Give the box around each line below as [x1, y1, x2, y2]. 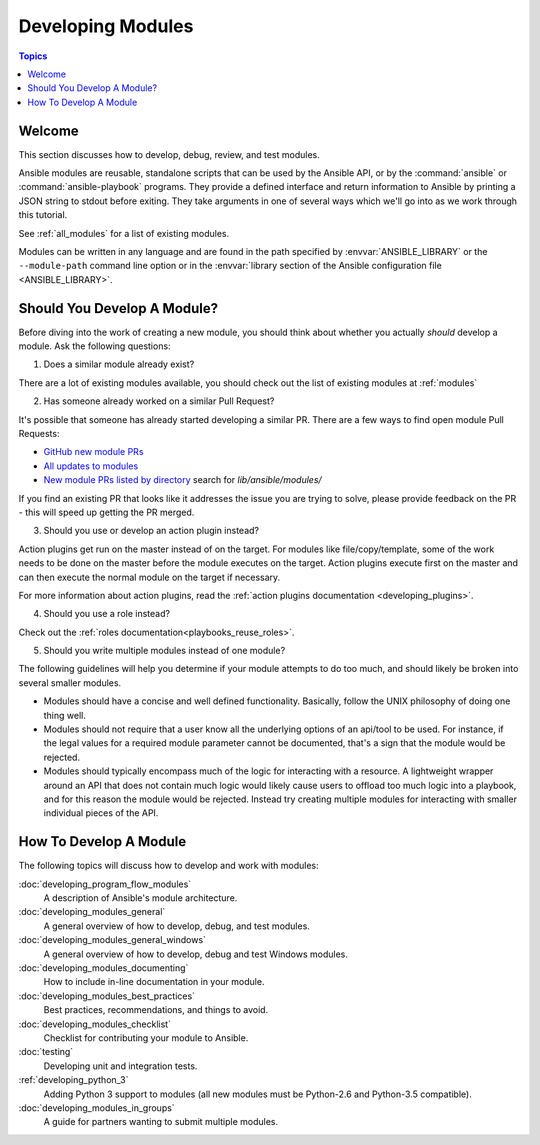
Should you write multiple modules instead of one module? [43, 645, 286, 657]
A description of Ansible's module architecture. [43, 892, 238, 904]
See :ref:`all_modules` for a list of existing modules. [18, 227, 230, 239]
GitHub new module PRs [43, 446, 144, 458]
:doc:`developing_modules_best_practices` [18, 990, 195, 1002]
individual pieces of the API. [43, 807, 159, 819]
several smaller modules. [18, 676, 122, 689]
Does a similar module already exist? [43, 358, 195, 370]
